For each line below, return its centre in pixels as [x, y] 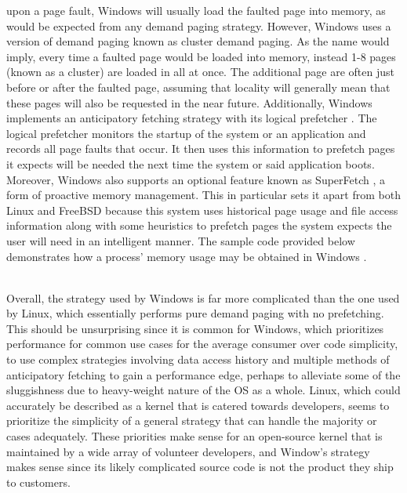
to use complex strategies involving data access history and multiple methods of [198, 359]
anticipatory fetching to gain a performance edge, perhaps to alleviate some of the [203, 374]
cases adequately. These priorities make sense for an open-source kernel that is [194, 436]
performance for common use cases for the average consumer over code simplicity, [202, 344]
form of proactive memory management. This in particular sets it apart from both [203, 195]
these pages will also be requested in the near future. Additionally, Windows [189, 102]
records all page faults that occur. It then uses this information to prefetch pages [201, 149]
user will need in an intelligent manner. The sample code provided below [181, 240]
